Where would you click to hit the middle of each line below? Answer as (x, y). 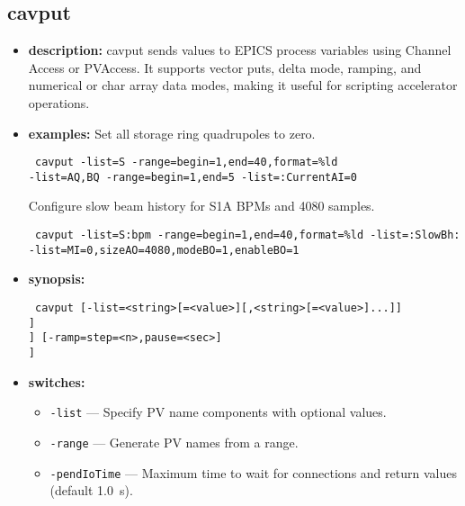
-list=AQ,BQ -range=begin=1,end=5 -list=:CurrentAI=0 (192, 177)
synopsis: (57, 279)
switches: (57, 381)
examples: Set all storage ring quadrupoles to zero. (172, 133)
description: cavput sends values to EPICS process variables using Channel (240, 50)
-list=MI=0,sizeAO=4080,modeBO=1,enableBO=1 (164, 250)
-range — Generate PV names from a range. (174, 442)
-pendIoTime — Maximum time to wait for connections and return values (253, 472)
